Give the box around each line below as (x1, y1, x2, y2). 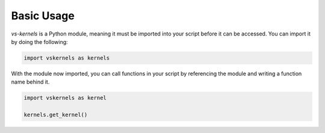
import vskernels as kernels (23, 54, 110, 61)
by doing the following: (11, 38, 69, 45)
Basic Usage (11, 9, 75, 22)
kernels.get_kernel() (23, 111, 88, 119)
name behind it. (11, 78, 50, 85)
